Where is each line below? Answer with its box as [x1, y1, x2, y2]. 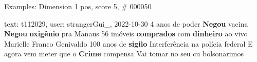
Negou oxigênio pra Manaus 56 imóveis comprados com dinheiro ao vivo [4, 28, 248, 39]
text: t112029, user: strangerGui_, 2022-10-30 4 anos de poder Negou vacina [4, 18, 248, 29]
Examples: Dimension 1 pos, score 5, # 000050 [4, 1, 152, 11]
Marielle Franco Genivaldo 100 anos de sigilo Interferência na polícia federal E [4, 38, 253, 49]
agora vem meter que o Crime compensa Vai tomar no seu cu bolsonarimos [4, 48, 244, 59]
